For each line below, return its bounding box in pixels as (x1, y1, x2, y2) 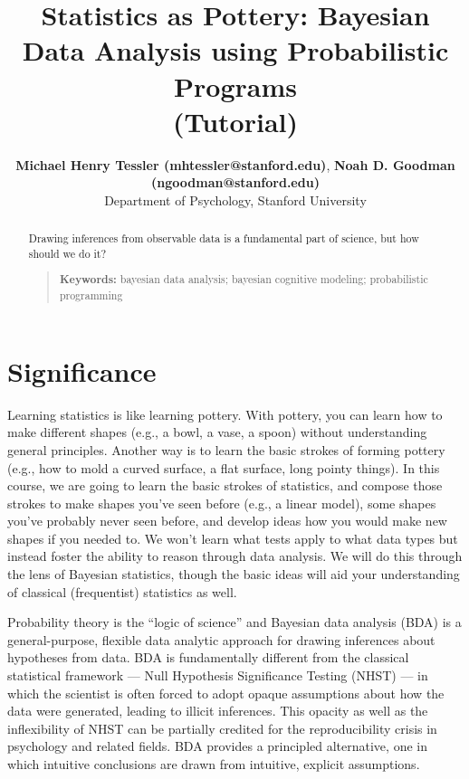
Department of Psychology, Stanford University (104, 190, 367, 209)
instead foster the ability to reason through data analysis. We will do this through (7, 546, 463, 565)
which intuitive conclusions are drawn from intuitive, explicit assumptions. (7, 755, 420, 773)
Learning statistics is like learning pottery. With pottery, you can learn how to (7, 404, 443, 423)
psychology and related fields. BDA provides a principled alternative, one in (7, 736, 427, 755)
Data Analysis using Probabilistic (22, 32, 449, 69)
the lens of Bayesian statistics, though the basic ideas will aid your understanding (7, 565, 460, 584)
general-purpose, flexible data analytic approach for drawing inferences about (7, 630, 435, 649)
